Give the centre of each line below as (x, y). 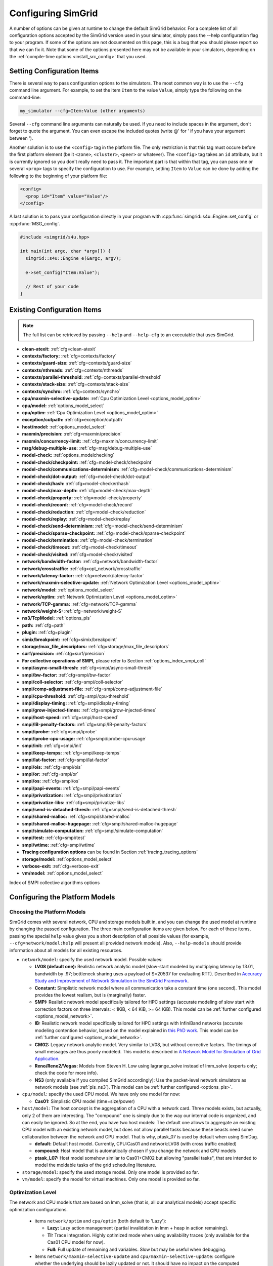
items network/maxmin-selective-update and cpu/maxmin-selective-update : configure (135, 1256)
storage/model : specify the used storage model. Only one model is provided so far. (110, 1172)
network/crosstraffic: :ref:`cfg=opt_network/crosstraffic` (82, 568)
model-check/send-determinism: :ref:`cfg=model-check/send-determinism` (103, 526)
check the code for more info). (66, 1073)
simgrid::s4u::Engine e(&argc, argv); (73, 258)
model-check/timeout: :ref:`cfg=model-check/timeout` (80, 547)
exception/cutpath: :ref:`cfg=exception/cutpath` (73, 420)
